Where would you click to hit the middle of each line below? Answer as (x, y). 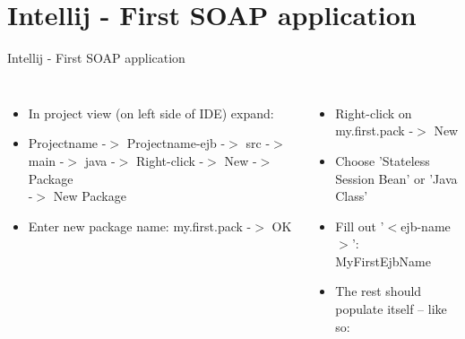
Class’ (352, 196)
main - (46, 160)
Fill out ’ (360, 226)
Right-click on (374, 113)
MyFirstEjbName (383, 261)
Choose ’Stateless (383, 160)
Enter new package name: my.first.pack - (140, 226)
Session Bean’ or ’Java (396, 178)
